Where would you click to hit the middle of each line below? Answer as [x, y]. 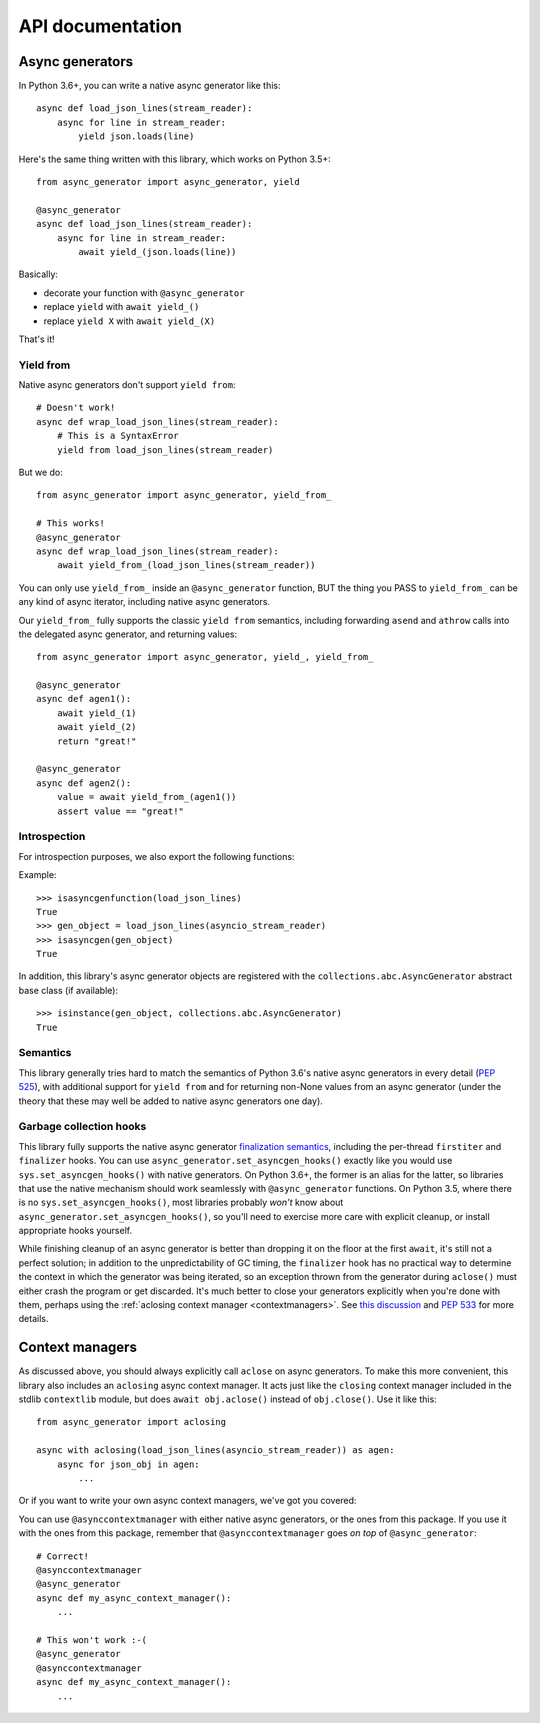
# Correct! [63, 1556]
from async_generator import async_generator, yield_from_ [184, 495]
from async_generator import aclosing [131, 1422]
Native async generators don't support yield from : [127, 385]
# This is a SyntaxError [117, 436]
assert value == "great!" [120, 811]
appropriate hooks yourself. [75, 1231]
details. [33, 1319]
